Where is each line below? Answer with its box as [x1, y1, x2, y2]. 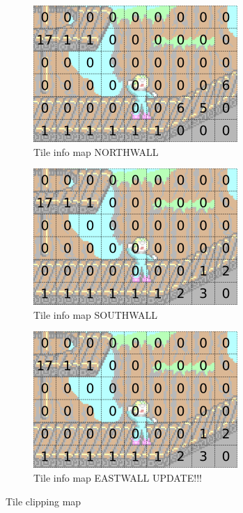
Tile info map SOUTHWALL [33, 307, 158, 322]
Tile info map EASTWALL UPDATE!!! [33, 470, 202, 484]
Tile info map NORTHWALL [33, 144, 159, 159]
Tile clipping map [6, 494, 81, 508]
